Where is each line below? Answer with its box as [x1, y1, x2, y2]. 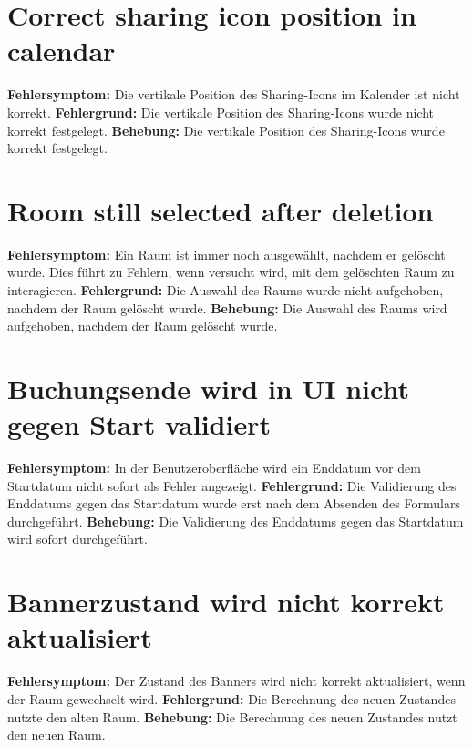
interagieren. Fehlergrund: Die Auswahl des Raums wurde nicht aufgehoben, [7, 281, 444, 299]
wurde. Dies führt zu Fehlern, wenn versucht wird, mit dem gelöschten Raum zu [7, 262, 455, 281]
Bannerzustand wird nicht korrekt [7, 583, 445, 620]
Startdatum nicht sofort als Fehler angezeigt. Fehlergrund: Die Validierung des [7, 476, 457, 495]
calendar [7, 32, 116, 69]
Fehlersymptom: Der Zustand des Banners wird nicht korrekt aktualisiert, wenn [7, 671, 466, 691]
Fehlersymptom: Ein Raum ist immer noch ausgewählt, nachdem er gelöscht [7, 244, 446, 263]
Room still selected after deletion [7, 191, 434, 229]
